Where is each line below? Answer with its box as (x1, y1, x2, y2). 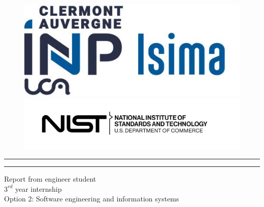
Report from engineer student (4, 174, 96, 184)
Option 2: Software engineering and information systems (4, 193, 179, 204)
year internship (15, 183, 62, 194)
